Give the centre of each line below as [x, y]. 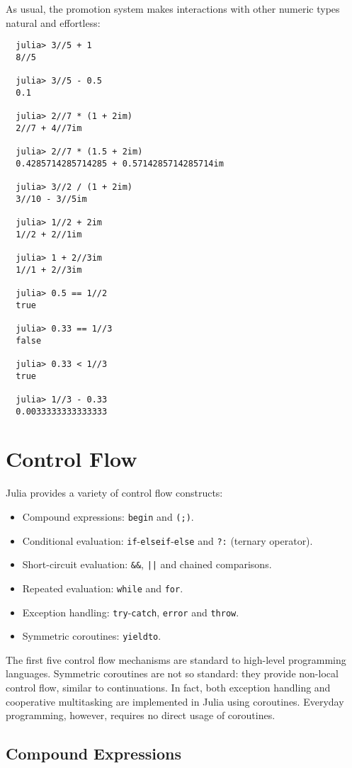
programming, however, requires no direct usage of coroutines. [141, 715]
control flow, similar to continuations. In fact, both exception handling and [168, 688]
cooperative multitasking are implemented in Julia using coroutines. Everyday [175, 701]
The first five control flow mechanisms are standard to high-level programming [176, 659]
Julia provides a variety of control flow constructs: [114, 493]
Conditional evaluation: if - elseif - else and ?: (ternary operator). [168, 540]
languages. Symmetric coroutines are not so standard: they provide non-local [172, 673]
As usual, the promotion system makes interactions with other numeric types [173, 9]
